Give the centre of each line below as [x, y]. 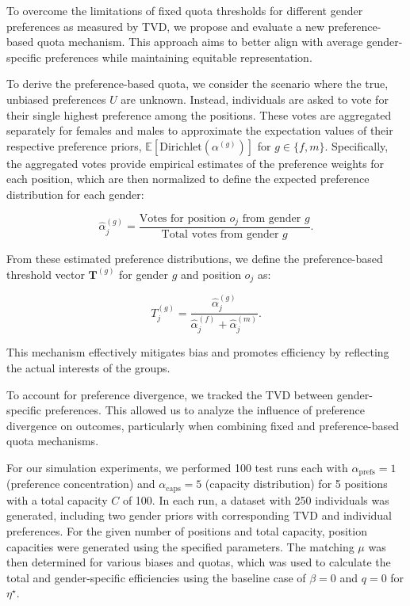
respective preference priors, [74, 145]
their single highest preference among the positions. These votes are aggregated [199, 114]
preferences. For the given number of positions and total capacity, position [187, 531]
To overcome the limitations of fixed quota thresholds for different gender [185, 10]
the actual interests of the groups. [88, 368]
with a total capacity [57, 499]
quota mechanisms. [53, 441]
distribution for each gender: [75, 194]
